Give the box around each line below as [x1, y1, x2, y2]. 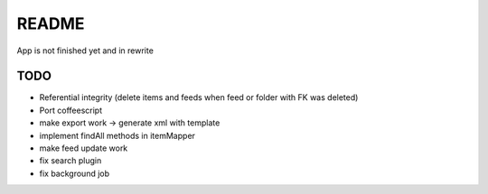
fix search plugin [39, 155, 102, 166]
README [16, 14, 85, 33]
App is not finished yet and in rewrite [16, 45, 154, 56]
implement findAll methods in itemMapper [39, 130, 196, 141]
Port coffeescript [39, 105, 103, 115]
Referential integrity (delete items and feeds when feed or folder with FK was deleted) [39, 92, 359, 103]
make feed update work [39, 143, 128, 153]
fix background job [39, 168, 110, 179]
